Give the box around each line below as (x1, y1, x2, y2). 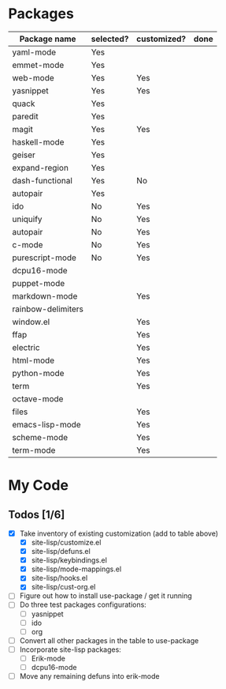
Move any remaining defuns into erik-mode (19, 671, 160, 680)
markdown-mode (12, 290, 78, 301)
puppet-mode (12, 277, 65, 288)
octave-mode (12, 393, 64, 404)
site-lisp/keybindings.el (31, 555, 108, 565)
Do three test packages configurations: (19, 600, 147, 609)
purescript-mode (12, 252, 77, 263)
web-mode (12, 72, 55, 83)
